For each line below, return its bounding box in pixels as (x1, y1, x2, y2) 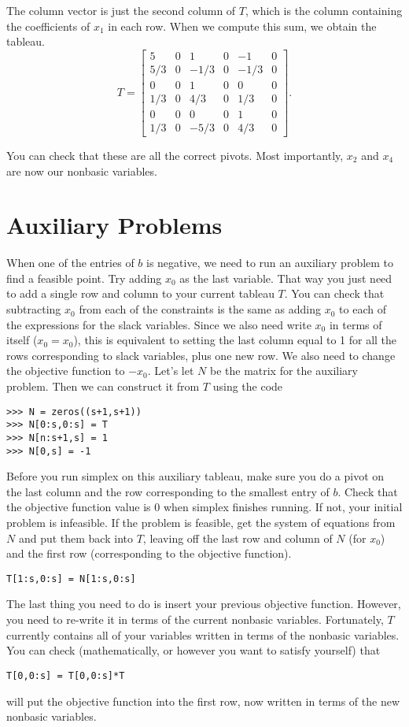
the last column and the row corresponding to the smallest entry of (6, 483, 330, 499)
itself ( (6, 332, 38, 348)
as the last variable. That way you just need (179, 269, 392, 286)
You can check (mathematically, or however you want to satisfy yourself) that (6, 642, 381, 658)
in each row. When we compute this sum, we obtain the (108, 17, 377, 34)
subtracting (6, 301, 61, 317)
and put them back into (18, 529, 133, 546)
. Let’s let (147, 362, 194, 379)
